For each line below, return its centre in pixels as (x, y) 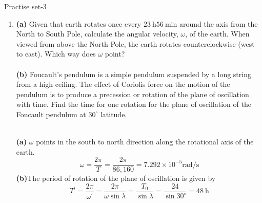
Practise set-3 (25, 6)
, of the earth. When (217, 34)
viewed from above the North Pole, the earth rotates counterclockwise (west (135, 43)
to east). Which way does (56, 54)
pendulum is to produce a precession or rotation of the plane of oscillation (133, 94)
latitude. (114, 114)
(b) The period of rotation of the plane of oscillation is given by (116, 178)
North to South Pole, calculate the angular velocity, (97, 34)
